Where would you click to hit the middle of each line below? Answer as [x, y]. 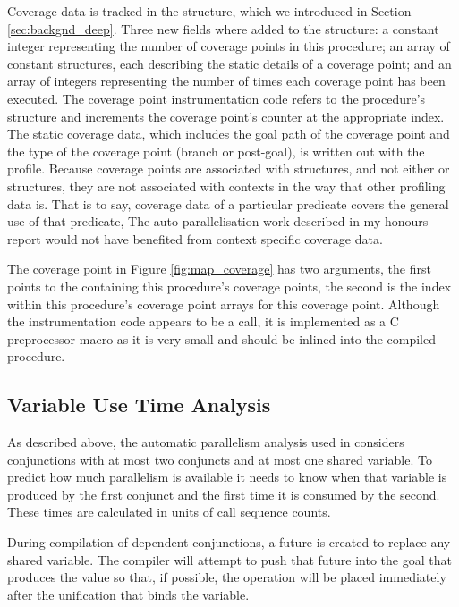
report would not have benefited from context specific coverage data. [195, 238]
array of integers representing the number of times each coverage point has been [226, 81]
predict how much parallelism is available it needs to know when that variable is [227, 477]
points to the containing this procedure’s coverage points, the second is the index [229, 286]
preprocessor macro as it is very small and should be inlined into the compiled [221, 338]
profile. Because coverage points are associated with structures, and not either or [229, 169]
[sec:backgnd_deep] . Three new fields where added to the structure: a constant [223, 28]
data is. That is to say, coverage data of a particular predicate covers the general [228, 203]
